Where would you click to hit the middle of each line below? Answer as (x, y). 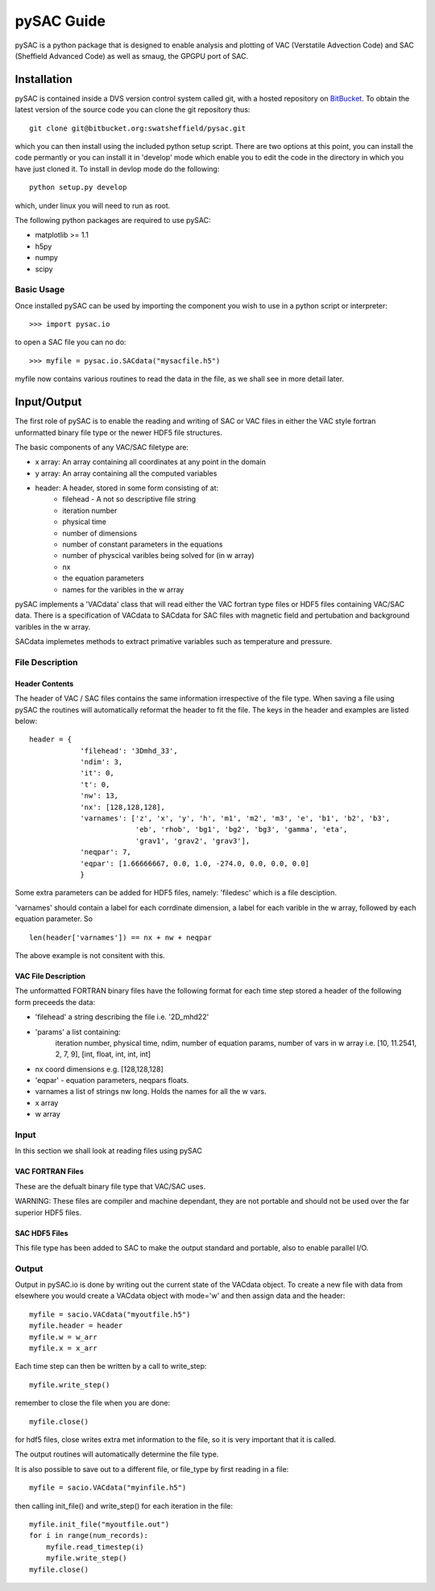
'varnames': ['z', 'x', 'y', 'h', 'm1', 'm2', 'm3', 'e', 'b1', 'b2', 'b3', (235, 818)
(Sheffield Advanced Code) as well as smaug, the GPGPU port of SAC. (132, 56)
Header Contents (44, 684)
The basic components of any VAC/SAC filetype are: (102, 447)
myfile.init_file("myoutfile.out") (99, 1524)
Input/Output (48, 402)
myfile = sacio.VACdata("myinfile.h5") (108, 1488)
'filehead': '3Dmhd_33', (129, 750)
